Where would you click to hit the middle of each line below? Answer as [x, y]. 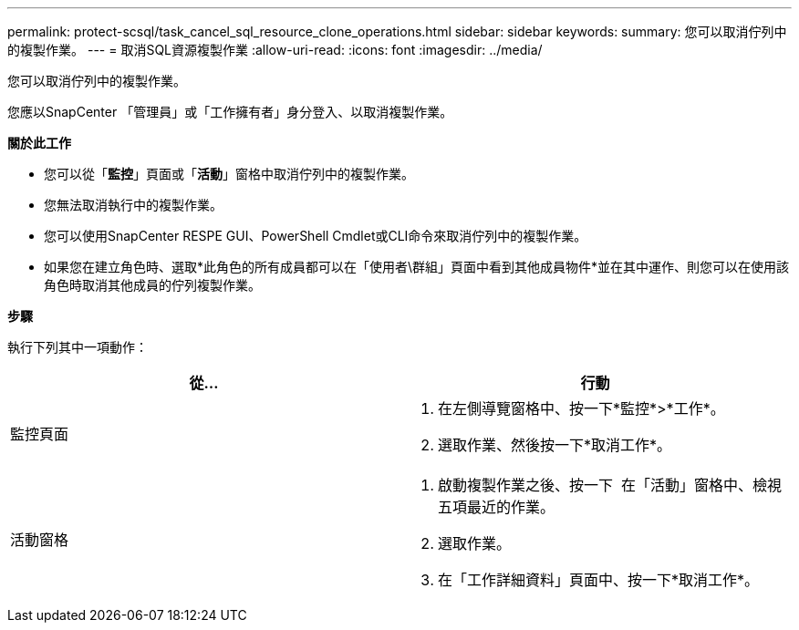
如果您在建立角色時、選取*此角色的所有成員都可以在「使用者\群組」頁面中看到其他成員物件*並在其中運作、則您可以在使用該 [417, 267]
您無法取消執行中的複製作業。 [133, 205]
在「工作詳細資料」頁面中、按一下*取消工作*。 [599, 580]
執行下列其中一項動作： [78, 347]
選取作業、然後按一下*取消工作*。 [555, 445]
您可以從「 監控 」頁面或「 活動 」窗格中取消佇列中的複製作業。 [229, 174]
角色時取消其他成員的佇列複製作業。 [152, 285]
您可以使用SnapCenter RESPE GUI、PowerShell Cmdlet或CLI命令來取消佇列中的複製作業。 [316, 236]
